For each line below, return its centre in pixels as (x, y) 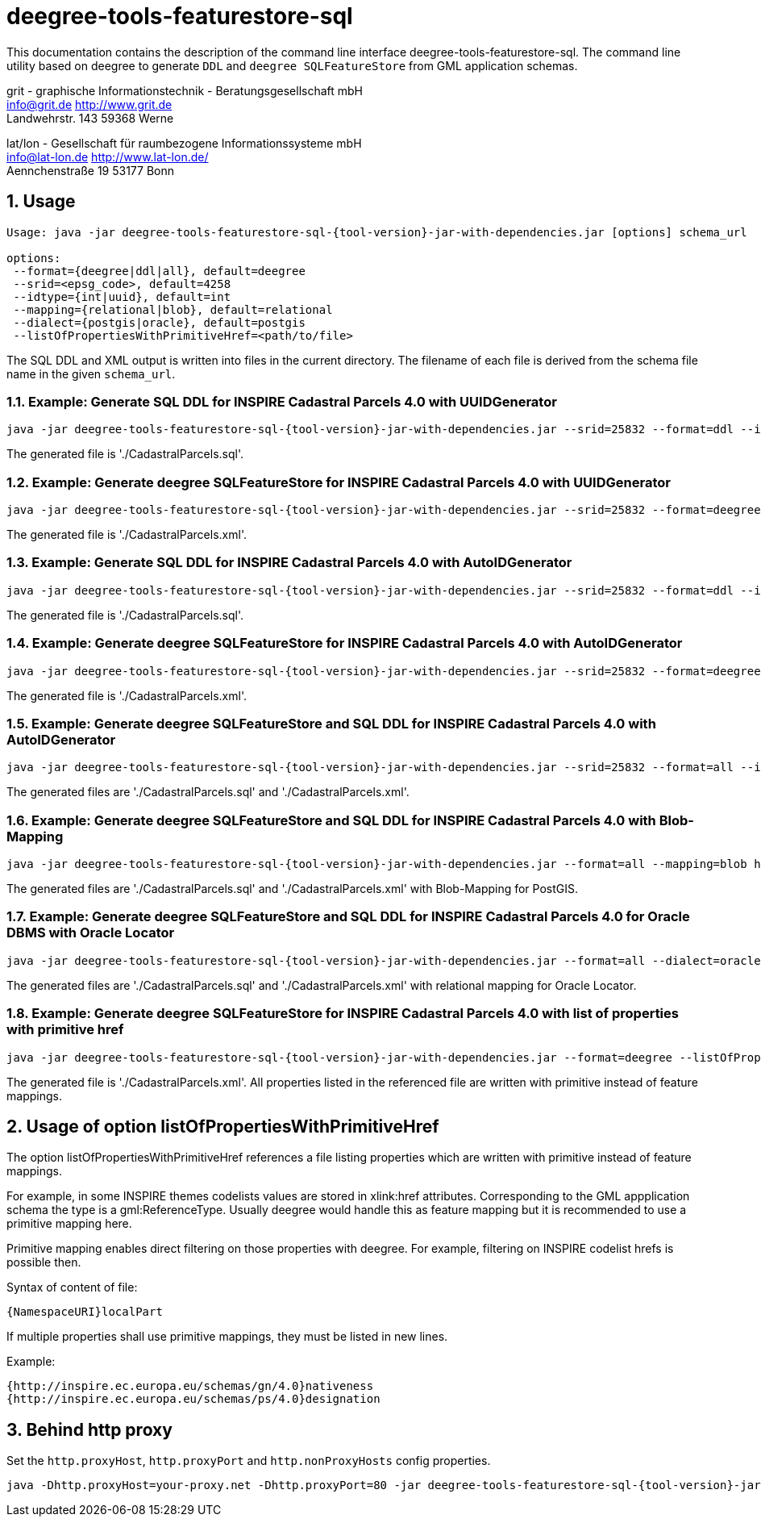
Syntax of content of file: (72, 1287)
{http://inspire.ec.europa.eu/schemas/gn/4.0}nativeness (190, 1386)
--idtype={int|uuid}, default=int (122, 296)
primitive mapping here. (69, 1224)
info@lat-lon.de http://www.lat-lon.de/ (108, 156)
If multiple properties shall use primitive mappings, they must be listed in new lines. (227, 1337)
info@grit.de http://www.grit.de (89, 104)
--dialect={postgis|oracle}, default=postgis (159, 322)
